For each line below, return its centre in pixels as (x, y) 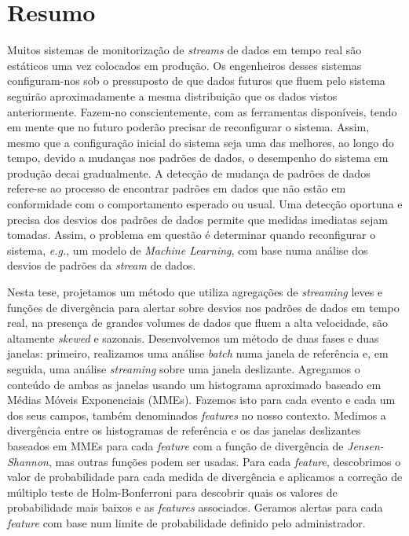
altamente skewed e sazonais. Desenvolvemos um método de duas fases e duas (193, 338)
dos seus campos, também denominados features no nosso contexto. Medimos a (197, 415)
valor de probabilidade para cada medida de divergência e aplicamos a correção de (205, 477)
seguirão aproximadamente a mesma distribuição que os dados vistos (172, 95)
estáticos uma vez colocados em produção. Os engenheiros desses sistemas (184, 65)
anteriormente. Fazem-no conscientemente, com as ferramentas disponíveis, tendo (202, 111)
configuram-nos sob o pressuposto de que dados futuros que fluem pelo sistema (196, 81)
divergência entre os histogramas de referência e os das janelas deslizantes (184, 430)
